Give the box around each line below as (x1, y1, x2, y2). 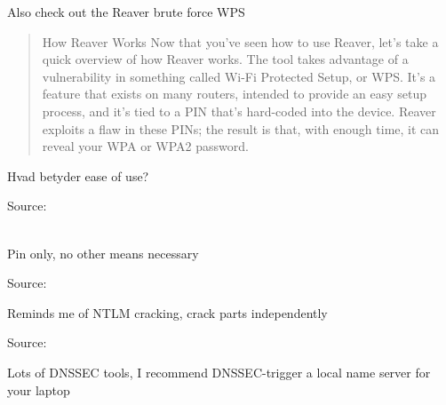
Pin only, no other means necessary (7, 243, 199, 262)
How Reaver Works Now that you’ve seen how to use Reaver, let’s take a (42, 32, 439, 51)
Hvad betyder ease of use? (7, 166, 149, 185)
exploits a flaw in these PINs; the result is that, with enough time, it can (42, 119, 440, 138)
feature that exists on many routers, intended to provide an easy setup (42, 84, 427, 103)
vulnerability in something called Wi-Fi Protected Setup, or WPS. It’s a (42, 67, 436, 85)
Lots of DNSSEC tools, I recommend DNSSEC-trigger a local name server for (7, 362, 431, 381)
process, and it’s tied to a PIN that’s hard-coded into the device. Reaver (42, 101, 436, 120)
